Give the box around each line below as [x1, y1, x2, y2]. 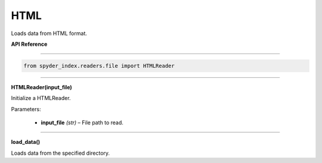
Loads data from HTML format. [11, 30, 88, 37]
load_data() [11, 139, 41, 146]
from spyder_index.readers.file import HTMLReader [23, 62, 175, 69]
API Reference [11, 40, 48, 48]
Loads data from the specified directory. [11, 149, 110, 156]
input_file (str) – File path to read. [41, 119, 123, 126]
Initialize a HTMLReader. [11, 95, 71, 102]
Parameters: [11, 105, 41, 112]
